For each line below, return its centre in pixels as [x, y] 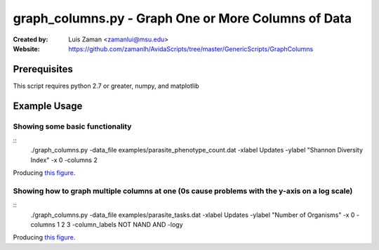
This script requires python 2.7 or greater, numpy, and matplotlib [106, 86]
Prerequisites [43, 69]
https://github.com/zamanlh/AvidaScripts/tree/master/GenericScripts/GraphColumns [191, 48]
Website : [26, 48]
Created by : [31, 39]
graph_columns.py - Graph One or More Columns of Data [182, 18]
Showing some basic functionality [72, 126]
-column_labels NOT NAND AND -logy [127, 225]
